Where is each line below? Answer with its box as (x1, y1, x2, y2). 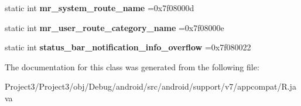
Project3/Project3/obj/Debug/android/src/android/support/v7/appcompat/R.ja (5, 80, 296, 93)
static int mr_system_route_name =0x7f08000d (5, 2, 194, 13)
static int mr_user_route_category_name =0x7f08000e (5, 21, 224, 33)
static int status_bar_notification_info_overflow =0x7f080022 (5, 41, 251, 53)
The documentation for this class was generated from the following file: (5, 60, 259, 73)
